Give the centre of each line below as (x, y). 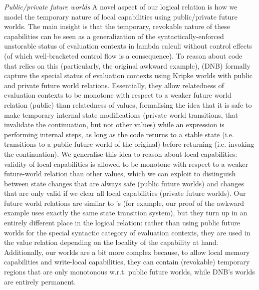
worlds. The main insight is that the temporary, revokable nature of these (117, 26)
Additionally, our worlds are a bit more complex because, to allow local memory (127, 252)
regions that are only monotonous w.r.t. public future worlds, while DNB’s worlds (129, 272)
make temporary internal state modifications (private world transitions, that (121, 114)
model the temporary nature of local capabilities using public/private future (121, 16)
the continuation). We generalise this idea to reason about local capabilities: (121, 154)
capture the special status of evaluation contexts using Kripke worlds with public (128, 75)
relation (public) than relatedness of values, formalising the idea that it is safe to (128, 104)
